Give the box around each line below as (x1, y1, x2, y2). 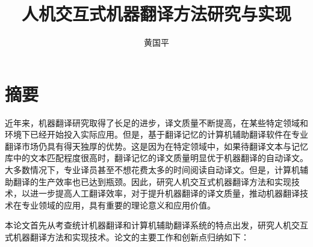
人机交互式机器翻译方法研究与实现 (21, 1, 291, 26)
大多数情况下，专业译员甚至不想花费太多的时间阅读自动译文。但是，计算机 (5, 163, 300, 176)
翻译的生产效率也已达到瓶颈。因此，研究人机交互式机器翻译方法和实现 (13, 175, 291, 188)
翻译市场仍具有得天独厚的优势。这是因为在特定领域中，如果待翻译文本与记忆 (5, 139, 308, 152)
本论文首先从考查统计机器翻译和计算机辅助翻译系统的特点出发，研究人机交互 (5, 219, 308, 231)
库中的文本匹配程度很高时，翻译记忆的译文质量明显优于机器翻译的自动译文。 (5, 151, 308, 164)
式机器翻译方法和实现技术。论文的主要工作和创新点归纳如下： (5, 231, 249, 243)
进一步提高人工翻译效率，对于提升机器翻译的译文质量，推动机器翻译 (29, 187, 300, 200)
